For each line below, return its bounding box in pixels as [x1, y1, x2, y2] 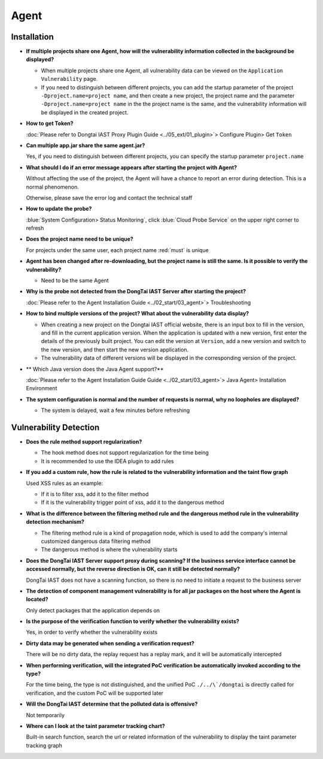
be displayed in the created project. [41, 108, 129, 116]
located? [26, 596, 48, 603]
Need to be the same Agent [41, 277, 109, 284]
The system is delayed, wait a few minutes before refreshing [41, 407, 190, 414]
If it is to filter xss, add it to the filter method [41, 490, 149, 497]
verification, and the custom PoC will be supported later [26, 689, 164, 697]
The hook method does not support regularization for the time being [41, 449, 209, 456]
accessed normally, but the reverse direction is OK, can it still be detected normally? [26, 566, 240, 573]
